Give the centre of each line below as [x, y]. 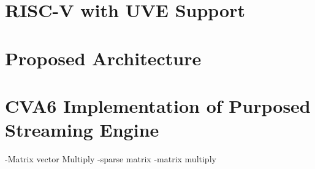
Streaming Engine [82, 130]
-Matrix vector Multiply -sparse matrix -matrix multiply [111, 159]
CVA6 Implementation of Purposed [158, 105]
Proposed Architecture [103, 58]
